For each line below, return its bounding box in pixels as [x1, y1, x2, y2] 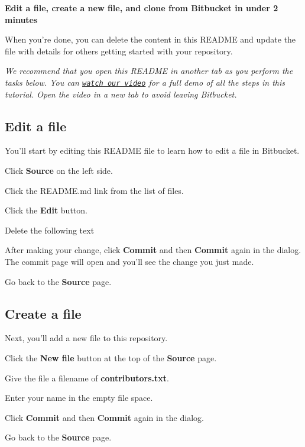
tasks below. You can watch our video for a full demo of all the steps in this [5, 76, 285, 88]
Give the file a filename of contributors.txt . [5, 371, 169, 384]
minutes [5, 13, 38, 25]
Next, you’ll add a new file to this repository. [5, 332, 168, 344]
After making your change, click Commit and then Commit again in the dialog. [5, 244, 301, 256]
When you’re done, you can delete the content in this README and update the [5, 33, 296, 46]
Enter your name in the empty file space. [5, 391, 153, 404]
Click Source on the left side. [5, 164, 113, 177]
